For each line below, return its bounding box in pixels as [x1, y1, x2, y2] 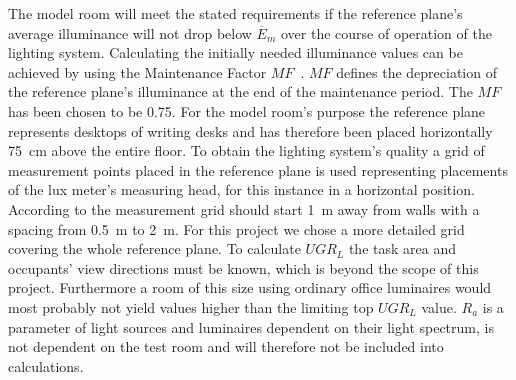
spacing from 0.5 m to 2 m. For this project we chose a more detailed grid [8, 218, 465, 239]
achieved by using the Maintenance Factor [8, 61, 267, 82]
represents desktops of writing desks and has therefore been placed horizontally [8, 120, 493, 141]
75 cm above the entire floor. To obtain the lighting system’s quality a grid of [8, 140, 485, 161]
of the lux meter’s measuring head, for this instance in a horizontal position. [8, 179, 475, 200]
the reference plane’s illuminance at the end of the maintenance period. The [8, 81, 473, 102]
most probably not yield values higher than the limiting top [8, 296, 374, 317]
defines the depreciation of [336, 61, 497, 82]
